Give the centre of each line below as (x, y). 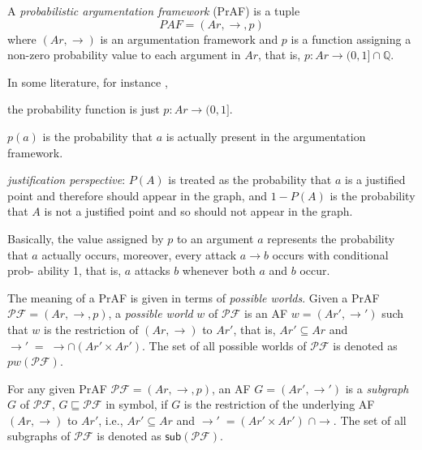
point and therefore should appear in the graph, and (137, 195)
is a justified (375, 180)
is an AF (266, 313)
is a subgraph (377, 388)
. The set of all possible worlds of (224, 345)
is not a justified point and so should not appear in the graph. (198, 211)
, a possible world (151, 313)
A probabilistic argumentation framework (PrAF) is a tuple (154, 11)
